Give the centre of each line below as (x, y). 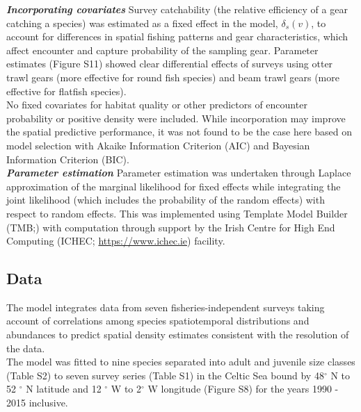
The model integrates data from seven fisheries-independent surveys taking (166, 307)
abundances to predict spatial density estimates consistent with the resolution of (178, 335)
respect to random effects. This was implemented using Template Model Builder (177, 213)
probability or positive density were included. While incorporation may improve (176, 118)
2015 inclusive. (37, 403)
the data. (26, 348)
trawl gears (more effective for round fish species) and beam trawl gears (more (173, 77)
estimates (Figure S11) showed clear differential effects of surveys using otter (170, 64)
